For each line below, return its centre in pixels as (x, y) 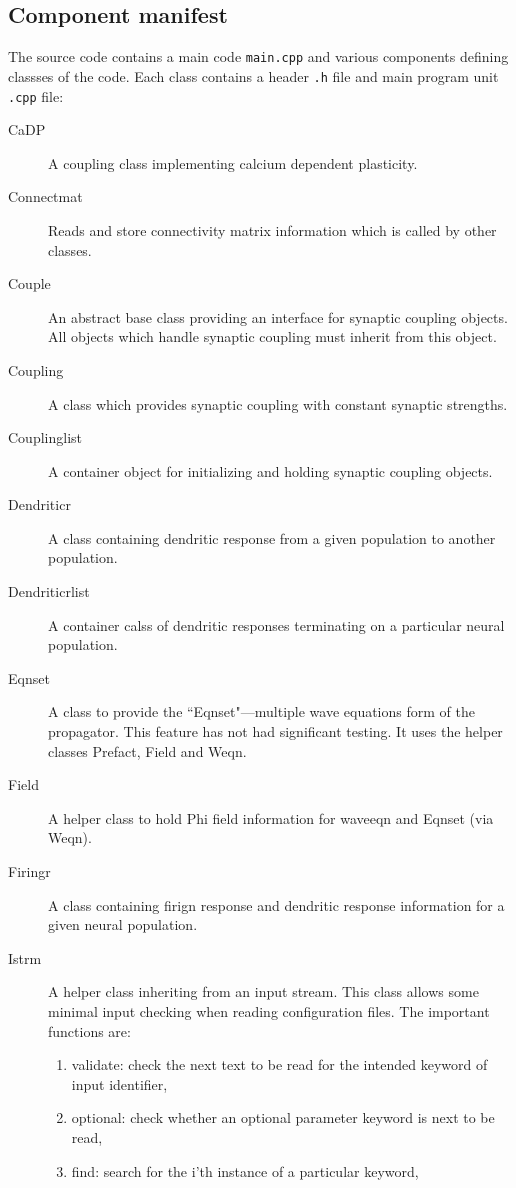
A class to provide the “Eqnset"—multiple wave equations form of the (261, 711)
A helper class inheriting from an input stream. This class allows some (263, 991)
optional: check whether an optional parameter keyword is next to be (283, 1117)
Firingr (29, 871)
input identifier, (119, 1083)
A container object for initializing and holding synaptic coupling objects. (270, 470)
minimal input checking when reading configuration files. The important (269, 1010)
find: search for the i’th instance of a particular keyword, (245, 1170)
